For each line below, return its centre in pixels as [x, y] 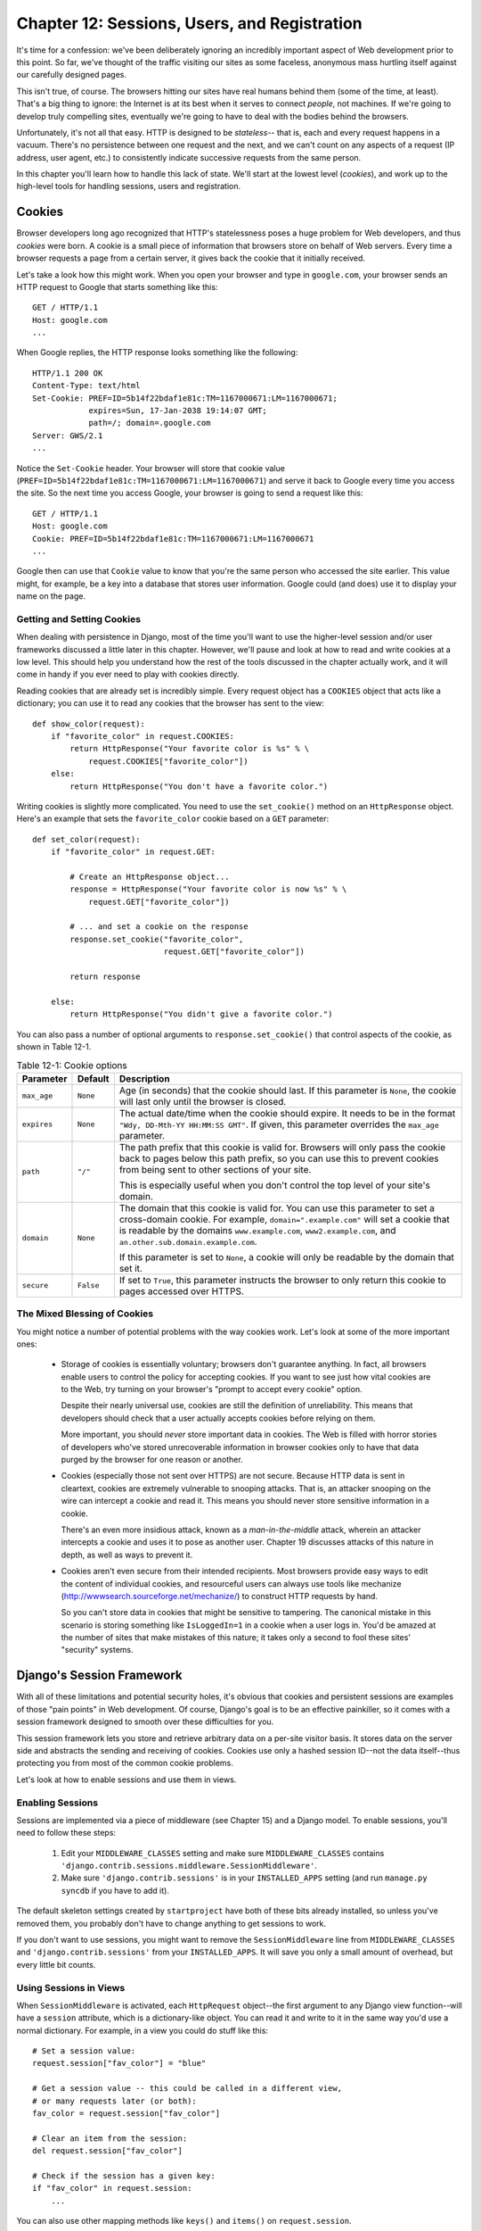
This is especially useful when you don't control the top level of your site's [275, 1185]
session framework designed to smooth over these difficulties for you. [145, 1721]
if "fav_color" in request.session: [112, 2188]
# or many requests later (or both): [115, 2101]
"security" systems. [97, 1650]
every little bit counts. [56, 1964]
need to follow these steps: [66, 1833]
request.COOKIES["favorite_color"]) [168, 761]
